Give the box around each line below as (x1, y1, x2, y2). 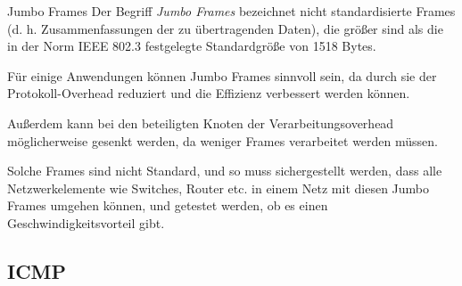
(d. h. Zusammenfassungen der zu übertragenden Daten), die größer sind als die (7, 19, 443, 37)
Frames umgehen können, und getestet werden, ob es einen (7, 196, 328, 215)
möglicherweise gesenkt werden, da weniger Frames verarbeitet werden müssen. (7, 131, 438, 150)
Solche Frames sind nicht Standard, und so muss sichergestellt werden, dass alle (7, 161, 442, 180)
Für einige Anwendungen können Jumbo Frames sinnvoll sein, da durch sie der (7, 66, 437, 85)
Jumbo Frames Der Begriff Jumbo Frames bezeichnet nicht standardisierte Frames (7, 2, 456, 20)
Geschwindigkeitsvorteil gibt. (7, 213, 165, 232)
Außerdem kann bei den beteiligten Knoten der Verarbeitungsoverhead (7, 113, 394, 132)
